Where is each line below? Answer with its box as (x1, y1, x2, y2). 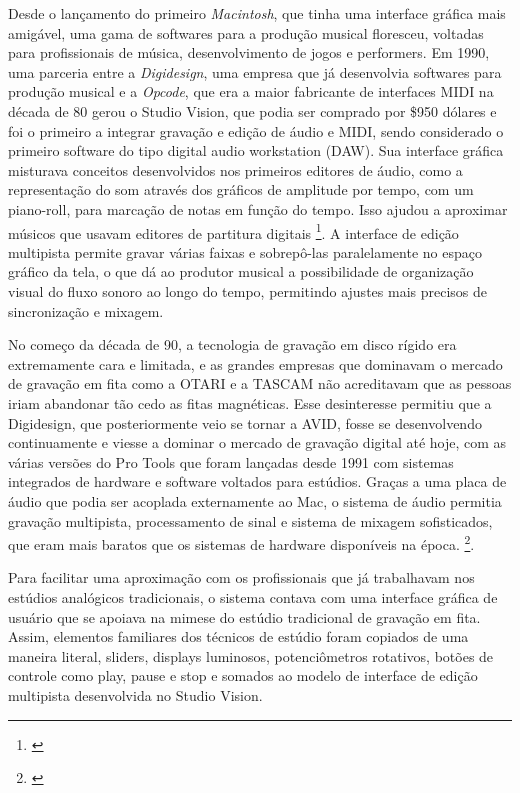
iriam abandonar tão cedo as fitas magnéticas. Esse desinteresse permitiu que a (8, 392, 492, 413)
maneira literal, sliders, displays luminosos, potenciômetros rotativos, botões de (8, 645, 494, 666)
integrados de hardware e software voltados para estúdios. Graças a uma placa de (8, 471, 507, 492)
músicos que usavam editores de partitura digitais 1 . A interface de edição (8, 219, 459, 243)
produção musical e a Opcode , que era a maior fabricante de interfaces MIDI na (8, 81, 494, 102)
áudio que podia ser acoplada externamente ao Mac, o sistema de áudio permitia (8, 490, 502, 511)
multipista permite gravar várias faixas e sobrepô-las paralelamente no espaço (8, 241, 482, 262)
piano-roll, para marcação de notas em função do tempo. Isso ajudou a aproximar (8, 198, 508, 219)
